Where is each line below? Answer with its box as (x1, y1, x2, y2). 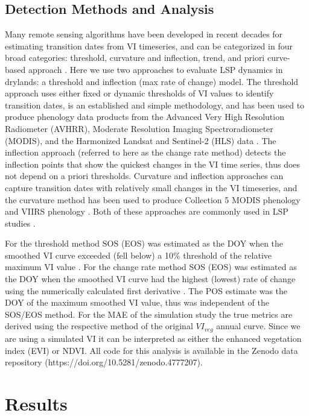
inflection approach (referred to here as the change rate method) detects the (5, 146, 286, 159)
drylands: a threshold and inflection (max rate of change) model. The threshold (5, 75, 299, 87)
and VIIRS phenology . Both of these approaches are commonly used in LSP (5, 205, 288, 218)
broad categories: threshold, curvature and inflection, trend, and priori (5, 51, 265, 64)
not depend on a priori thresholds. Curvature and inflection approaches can (5, 169, 284, 182)
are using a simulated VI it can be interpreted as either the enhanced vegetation (5, 332, 302, 344)
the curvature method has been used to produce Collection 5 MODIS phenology (5, 193, 301, 206)
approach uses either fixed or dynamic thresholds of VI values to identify (5, 87, 274, 99)
